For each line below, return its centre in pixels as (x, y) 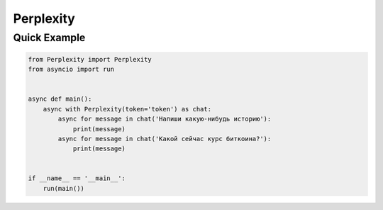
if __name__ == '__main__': (77, 178)
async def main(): (60, 99)
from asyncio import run (71, 70)
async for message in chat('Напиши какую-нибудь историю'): (165, 119)
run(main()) (64, 188)
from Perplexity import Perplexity (90, 59)
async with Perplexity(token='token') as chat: (127, 109)
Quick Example (49, 38)
